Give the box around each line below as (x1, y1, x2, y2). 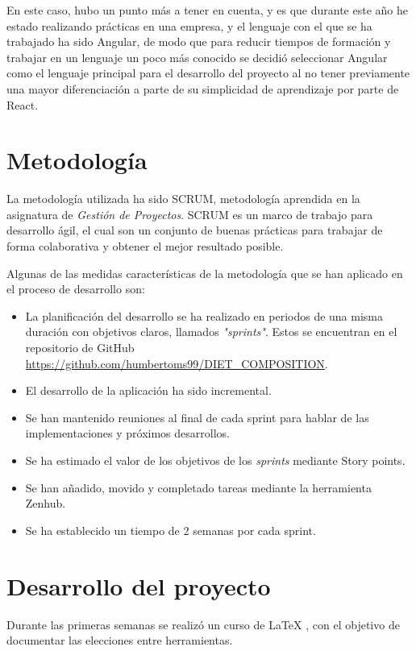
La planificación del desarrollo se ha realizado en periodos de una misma (25, 307, 384, 324)
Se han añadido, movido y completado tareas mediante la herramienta (25, 479, 372, 496)
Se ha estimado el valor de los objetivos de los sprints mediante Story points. (25, 452, 406, 468)
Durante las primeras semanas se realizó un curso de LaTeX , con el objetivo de (6, 616, 400, 632)
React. (6, 96, 39, 113)
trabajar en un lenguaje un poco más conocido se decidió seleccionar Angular (6, 48, 388, 65)
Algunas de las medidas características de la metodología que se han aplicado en (6, 264, 403, 281)
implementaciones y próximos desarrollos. (25, 425, 230, 442)
